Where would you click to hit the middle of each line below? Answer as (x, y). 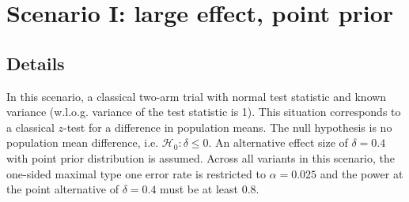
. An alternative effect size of (278, 142)
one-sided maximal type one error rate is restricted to (136, 173)
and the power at (362, 173)
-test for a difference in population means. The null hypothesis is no (227, 127)
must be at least (199, 189)
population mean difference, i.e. (83, 142)
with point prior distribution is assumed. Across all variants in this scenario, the (201, 157)
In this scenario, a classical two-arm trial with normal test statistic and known (197, 96)
